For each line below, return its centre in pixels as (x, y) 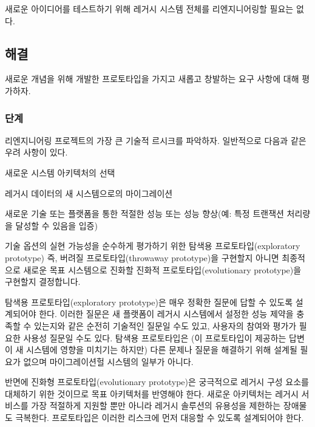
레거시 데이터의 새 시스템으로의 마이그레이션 (89, 193)
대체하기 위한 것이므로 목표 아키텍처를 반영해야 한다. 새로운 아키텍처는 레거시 (152, 393)
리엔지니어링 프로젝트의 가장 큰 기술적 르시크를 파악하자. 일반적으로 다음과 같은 (156, 140)
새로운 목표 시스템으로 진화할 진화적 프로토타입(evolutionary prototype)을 (162, 269)
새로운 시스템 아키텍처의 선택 (60, 172)
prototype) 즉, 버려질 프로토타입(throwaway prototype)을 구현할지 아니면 (142, 257)
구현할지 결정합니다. (43, 282)
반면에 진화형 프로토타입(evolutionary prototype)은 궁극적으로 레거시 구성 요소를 (157, 382)
